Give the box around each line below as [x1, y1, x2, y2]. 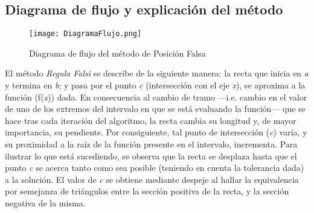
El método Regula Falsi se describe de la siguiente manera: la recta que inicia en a [5, 67, 309, 79]
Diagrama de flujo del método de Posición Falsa [29, 46, 206, 59]
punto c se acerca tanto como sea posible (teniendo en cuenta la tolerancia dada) [5, 161, 304, 174]
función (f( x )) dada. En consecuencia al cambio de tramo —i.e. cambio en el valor [5, 90, 307, 103]
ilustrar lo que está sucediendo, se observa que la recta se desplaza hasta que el [5, 149, 297, 162]
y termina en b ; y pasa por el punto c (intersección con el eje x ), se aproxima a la [5, 79, 306, 91]
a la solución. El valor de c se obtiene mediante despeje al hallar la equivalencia [5, 173, 299, 185]
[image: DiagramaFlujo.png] [29, 29, 142, 39]
